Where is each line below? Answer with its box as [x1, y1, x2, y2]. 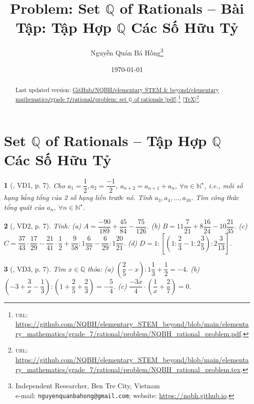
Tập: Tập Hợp [16, 17, 112, 37]
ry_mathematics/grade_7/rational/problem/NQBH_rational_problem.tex [15, 364, 241, 374]
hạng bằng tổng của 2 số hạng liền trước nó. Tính [4, 192, 152, 202]
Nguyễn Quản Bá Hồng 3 [90, 46, 164, 57]
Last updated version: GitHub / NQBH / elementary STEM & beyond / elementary [15, 85, 219, 94]
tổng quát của [4, 202, 45, 212]
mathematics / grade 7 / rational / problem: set [15, 95, 127, 103]
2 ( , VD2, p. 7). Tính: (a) [4, 221, 82, 231]
